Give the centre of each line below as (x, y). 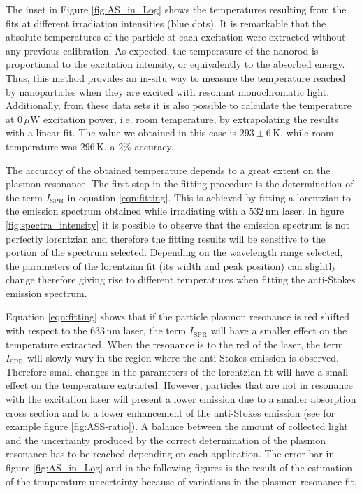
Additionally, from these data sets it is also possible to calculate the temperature (179, 105)
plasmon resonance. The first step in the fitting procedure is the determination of (180, 184)
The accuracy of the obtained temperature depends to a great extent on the (168, 170)
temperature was (42, 146)
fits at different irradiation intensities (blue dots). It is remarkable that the (166, 23)
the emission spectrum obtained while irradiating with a (126, 211)
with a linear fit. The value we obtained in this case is (121, 133)
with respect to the (46, 330)
